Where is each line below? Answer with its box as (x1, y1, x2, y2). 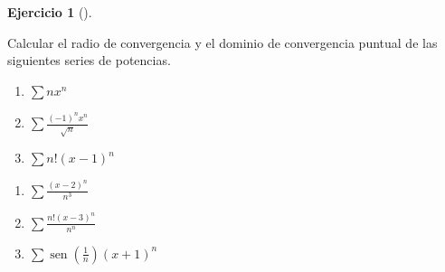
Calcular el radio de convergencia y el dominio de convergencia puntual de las (7, 33, 438, 52)
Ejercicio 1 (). (7, 3, 92, 21)
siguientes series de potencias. (7, 51, 171, 70)
